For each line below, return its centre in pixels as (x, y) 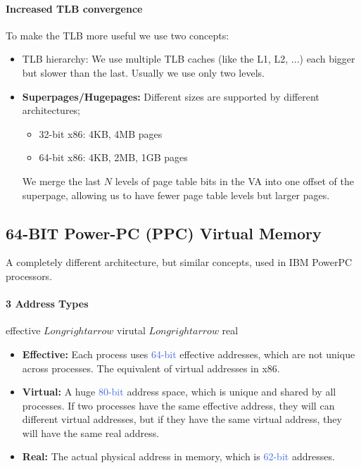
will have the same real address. (91, 432)
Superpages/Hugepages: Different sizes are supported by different (171, 96)
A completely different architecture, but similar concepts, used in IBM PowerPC (179, 262)
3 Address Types (47, 304)
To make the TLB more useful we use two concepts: (118, 35)
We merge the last (62, 181)
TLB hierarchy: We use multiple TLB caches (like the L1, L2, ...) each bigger (189, 59)
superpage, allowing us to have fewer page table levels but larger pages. (176, 195)
